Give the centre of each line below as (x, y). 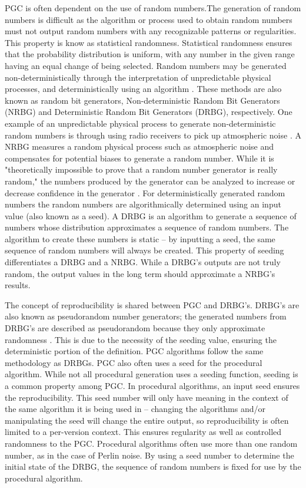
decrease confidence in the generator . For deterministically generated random (145, 192)
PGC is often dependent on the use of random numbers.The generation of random (153, 8)
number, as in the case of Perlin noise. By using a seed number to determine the (149, 455)
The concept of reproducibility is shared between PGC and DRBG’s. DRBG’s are (152, 304)
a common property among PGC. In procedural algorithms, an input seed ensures (152, 385)
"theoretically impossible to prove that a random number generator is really (141, 169)
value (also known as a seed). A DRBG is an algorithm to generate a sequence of (151, 215)
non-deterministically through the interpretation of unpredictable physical (138, 77)
